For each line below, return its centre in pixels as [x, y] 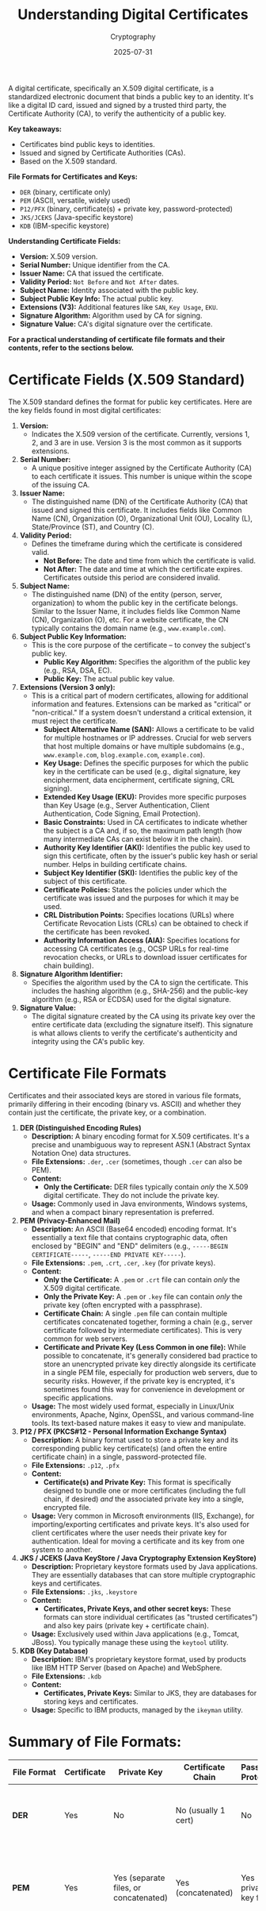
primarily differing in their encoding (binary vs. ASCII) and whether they [125, 1104]
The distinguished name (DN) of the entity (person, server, [127, 594]
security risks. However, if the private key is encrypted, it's [139, 1381]
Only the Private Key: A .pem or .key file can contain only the [143, 1296]
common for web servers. [85, 1339]
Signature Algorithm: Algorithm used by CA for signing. [111, 315]
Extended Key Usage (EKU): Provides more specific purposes [145, 796]
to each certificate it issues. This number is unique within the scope [142, 476]
